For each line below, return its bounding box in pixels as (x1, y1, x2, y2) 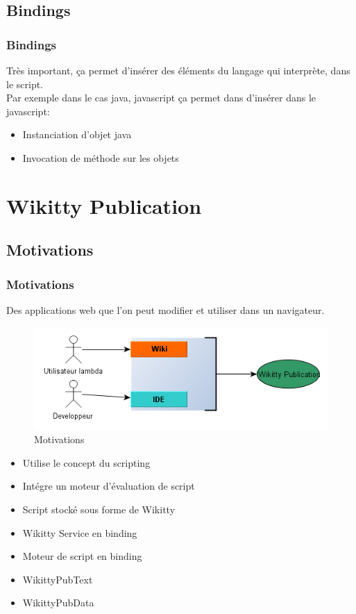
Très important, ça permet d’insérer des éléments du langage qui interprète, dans (6, 63, 350, 77)
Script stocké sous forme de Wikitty (22, 502, 176, 517)
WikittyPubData (22, 595, 94, 610)
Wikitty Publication (6, 191, 202, 219)
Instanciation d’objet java (22, 127, 132, 142)
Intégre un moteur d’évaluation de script (22, 479, 195, 493)
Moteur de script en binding (22, 549, 142, 563)
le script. (6, 76, 44, 91)
